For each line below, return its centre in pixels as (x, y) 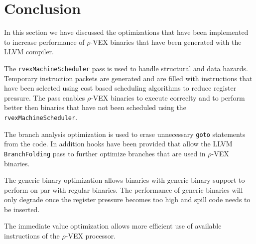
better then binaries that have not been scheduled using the (95, 107)
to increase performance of (44, 42)
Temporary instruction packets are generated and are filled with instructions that (128, 78)
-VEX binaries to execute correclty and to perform (168, 97)
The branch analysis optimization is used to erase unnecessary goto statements (125, 134)
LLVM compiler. (29, 52)
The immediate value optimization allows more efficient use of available (113, 226)
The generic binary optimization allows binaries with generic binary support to (125, 180)
